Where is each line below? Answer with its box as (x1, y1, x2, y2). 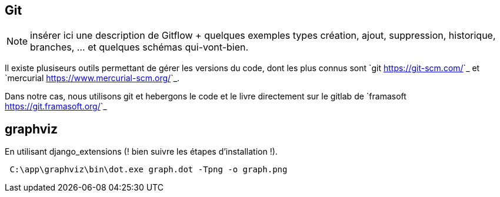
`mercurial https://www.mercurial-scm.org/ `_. (5, 73, 180, 84)
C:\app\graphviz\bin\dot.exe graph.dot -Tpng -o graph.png (9, 165, 288, 175)
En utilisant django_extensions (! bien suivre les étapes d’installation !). (5, 146, 278, 157)
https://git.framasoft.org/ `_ (5, 101, 107, 112)
